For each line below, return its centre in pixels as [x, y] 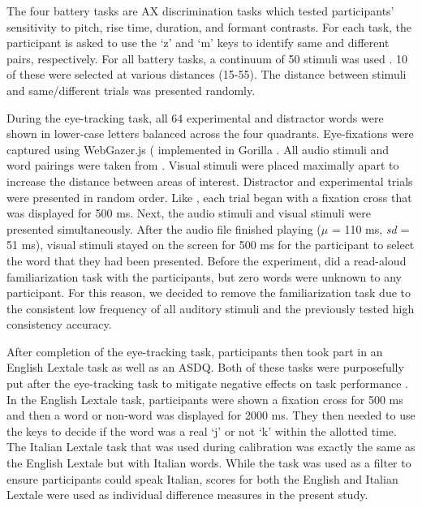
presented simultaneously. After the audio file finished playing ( [164, 228]
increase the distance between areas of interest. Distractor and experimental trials [210, 181]
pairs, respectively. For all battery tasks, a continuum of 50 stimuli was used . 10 [207, 58]
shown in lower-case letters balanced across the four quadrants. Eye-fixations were [210, 133]
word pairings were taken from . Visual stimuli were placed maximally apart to [203, 165]
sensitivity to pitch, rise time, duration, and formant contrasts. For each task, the [209, 26]
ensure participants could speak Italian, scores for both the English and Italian [202, 478]
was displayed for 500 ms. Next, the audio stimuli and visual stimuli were [189, 213]
